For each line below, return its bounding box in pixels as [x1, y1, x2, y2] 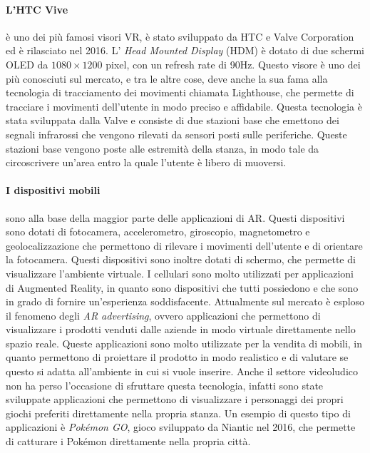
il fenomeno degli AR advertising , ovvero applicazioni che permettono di [6, 307, 321, 322]
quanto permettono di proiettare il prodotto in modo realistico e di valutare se [6, 350, 349, 365]
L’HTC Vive [6, 1, 68, 16]
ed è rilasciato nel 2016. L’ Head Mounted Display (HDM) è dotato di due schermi [6, 43, 364, 58]
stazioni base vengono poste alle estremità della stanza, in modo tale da [6, 141, 319, 156]
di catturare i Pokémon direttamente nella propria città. [6, 434, 251, 449]
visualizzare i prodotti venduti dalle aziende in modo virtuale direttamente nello [6, 322, 356, 337]
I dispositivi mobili [6, 183, 101, 198]
